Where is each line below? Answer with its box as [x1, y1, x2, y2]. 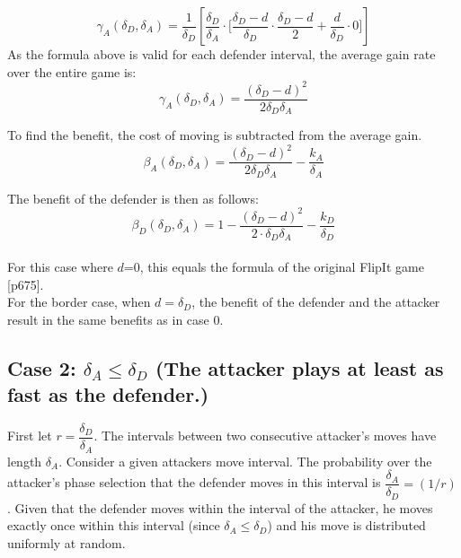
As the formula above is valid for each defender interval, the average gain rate [7, 45, 436, 63]
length [7, 451, 42, 470]
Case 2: [7, 353, 76, 381]
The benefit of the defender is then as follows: [7, 188, 259, 207]
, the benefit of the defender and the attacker [191, 292, 440, 311]
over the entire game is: [7, 62, 137, 81]
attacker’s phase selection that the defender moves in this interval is [7, 473, 381, 492]
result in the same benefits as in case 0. [7, 310, 224, 328]
